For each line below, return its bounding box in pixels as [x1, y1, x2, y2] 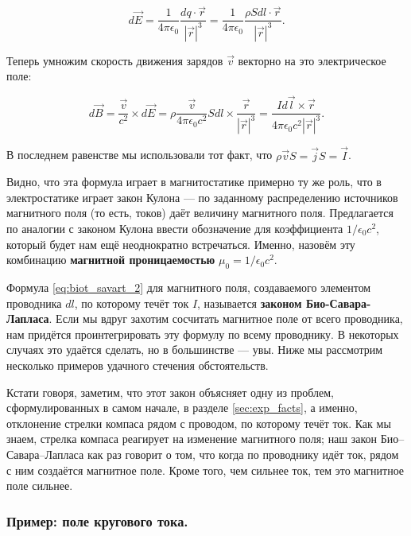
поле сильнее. [6, 477, 73, 494]
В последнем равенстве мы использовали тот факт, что [6, 146, 273, 163]
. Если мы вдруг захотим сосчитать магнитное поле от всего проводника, [48, 310, 403, 327]
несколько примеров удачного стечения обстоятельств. [6, 356, 269, 373]
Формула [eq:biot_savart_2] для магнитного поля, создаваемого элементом [6, 279, 371, 296]
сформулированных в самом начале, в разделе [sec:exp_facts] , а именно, [6, 399, 358, 416]
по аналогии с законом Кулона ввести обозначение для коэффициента [6, 220, 343, 237]
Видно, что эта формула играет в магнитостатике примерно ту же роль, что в [6, 173, 382, 190]
